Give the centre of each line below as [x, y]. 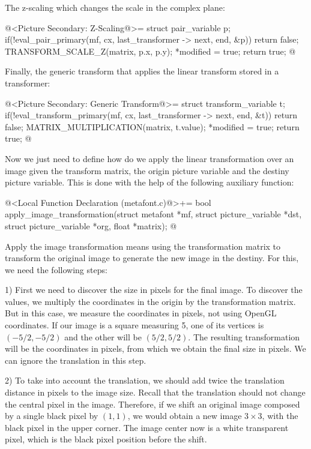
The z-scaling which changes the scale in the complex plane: [115, 7]
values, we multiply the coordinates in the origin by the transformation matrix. [150, 301]
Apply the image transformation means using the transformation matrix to [143, 246]
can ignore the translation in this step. [76, 360]
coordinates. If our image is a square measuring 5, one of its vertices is [134, 325]
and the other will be [103, 336]
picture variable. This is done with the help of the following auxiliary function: [149, 182]
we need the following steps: [56, 269]
